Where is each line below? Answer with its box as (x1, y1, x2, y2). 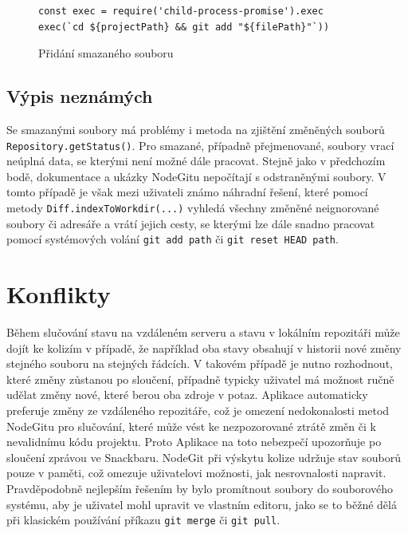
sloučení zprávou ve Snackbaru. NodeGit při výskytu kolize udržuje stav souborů (6, 448, 401, 465)
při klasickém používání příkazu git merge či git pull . (6, 511, 280, 528)
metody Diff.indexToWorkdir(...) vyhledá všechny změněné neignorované (6, 199, 379, 216)
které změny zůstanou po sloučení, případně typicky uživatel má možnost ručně (6, 370, 394, 387)
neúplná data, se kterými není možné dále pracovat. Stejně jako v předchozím (6, 152, 386, 169)
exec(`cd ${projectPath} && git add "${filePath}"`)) (38, 21, 330, 33)
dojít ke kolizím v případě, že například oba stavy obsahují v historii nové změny (6, 339, 402, 356)
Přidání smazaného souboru (38, 45, 174, 61)
